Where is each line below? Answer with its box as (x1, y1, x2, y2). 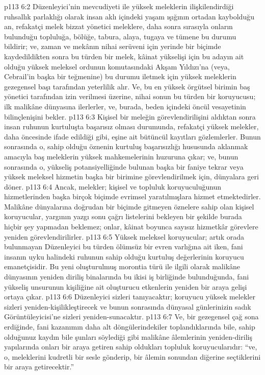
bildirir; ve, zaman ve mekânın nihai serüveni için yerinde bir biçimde (4, 41, 221, 52)
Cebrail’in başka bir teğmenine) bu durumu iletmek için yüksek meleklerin (4, 71, 236, 82)
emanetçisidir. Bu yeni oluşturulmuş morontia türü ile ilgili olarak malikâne (4, 261, 241, 272)
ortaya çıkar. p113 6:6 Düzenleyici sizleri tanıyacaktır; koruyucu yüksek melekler (4, 291, 255, 302)
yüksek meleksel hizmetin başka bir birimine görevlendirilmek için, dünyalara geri (4, 171, 259, 182)
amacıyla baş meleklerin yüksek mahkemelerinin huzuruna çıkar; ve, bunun (4, 151, 238, 161)
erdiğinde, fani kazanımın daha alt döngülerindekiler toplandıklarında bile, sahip (4, 321, 255, 332)
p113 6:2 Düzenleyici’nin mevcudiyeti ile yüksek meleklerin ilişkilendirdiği (4, 1, 234, 11)
